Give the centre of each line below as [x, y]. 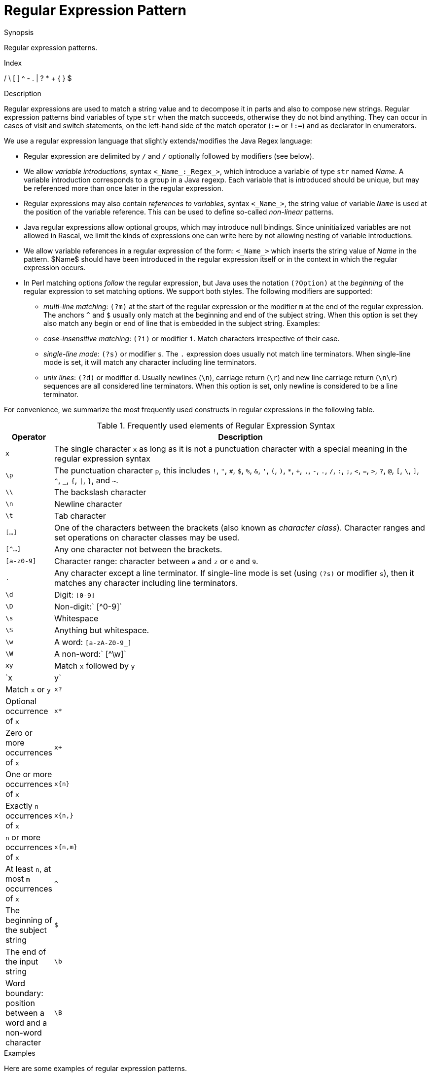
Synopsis [19, 32]
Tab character [80, 516]
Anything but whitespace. [102, 630]
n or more [23, 837]
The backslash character [100, 492]
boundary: [24, 993]
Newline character [88, 504]
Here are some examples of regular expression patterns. [95, 1068]
